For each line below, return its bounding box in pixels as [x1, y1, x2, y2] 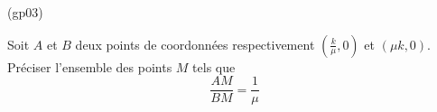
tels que [192, 57, 236, 76]
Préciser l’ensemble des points [7, 57, 172, 76]
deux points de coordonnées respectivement [75, 34, 315, 53]
